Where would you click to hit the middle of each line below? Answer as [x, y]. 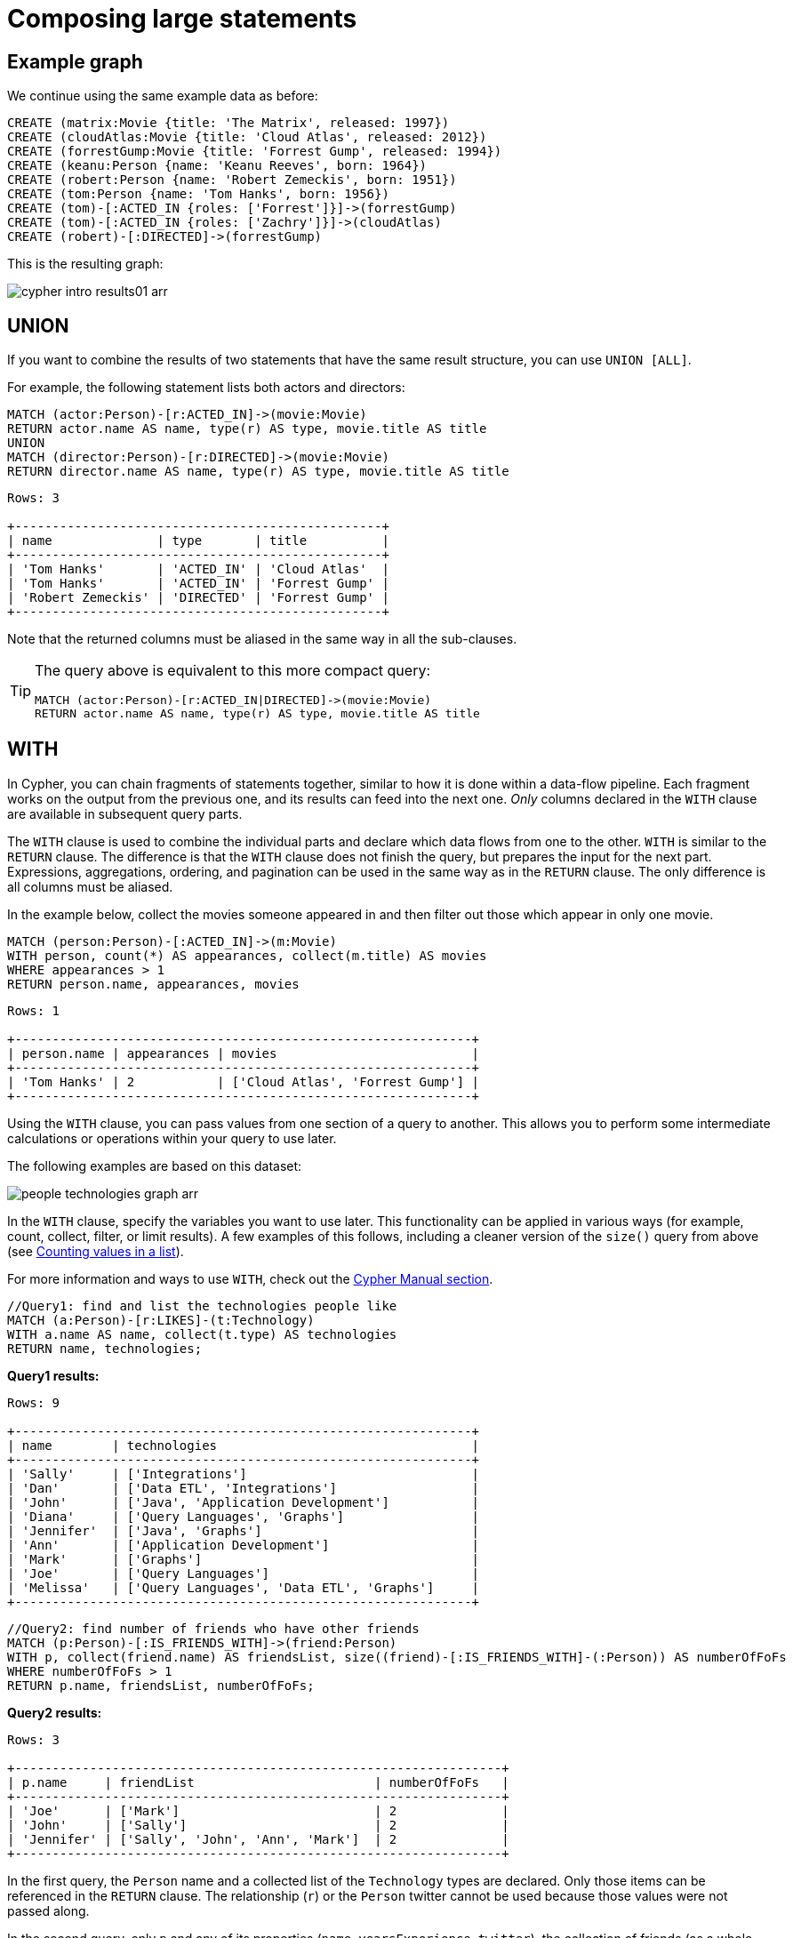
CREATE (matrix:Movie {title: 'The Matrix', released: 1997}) [228, 123]
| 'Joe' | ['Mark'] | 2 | [258, 1810]
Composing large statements [182, 19]
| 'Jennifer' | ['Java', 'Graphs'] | [244, 1530]
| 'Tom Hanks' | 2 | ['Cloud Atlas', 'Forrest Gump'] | [244, 1081]
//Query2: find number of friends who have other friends [213, 1628]
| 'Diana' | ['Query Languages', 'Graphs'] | [244, 1516]
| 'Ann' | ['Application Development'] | [244, 1545]
